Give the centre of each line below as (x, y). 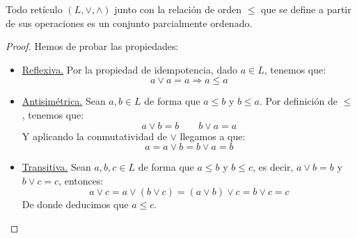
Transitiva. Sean (56, 167)
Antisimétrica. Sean (64, 101)
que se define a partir (306, 9)
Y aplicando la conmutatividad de (94, 136)
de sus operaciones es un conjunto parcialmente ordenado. (129, 23)
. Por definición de (299, 101)
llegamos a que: (213, 136)
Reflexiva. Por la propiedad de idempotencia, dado (130, 69)
